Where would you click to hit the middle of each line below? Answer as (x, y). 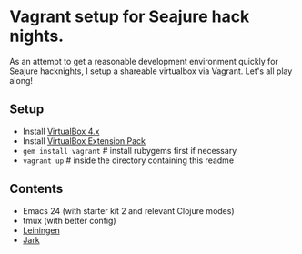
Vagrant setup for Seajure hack (130, 17)
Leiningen (41, 230)
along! (21, 80)
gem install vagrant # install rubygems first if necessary (130, 150)
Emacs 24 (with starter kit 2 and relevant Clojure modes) (128, 210)
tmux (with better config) (69, 220)
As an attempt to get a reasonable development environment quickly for (144, 61)
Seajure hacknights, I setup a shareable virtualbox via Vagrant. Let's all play (151, 71)
